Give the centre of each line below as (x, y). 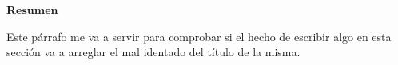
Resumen (32, 10)
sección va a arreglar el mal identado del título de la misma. (153, 52)
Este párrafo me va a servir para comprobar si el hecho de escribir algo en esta (199, 36)
